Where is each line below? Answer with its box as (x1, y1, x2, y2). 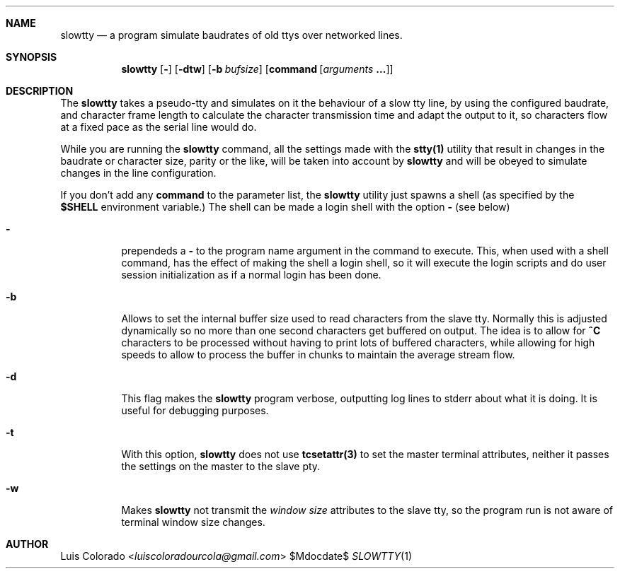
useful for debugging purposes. (121, 404, 269, 416)
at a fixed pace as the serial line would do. (60, 121, 257, 133)
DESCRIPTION (6, 85, 74, 97)
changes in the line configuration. (60, 167, 217, 179)
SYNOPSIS (6, 51, 57, 63)
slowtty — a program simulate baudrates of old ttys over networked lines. (60, 29, 403, 41)
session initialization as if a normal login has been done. (121, 269, 381, 281)
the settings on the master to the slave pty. (121, 460, 321, 472)
